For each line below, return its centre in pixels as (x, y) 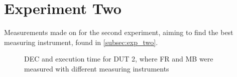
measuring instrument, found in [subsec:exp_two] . (81, 42)
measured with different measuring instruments (97, 68)
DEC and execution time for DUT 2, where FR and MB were (119, 59)
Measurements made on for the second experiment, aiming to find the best (119, 32)
